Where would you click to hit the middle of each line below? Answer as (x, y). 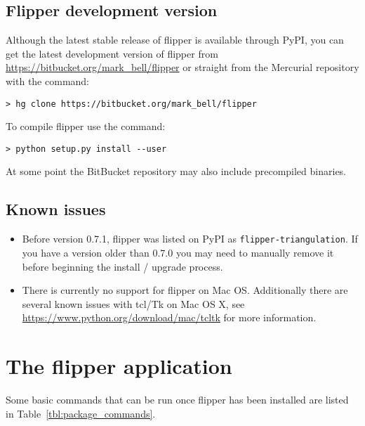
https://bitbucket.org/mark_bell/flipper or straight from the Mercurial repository (182, 67)
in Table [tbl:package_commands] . (81, 413)
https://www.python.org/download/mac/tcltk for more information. (169, 317)
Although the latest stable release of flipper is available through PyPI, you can (175, 40)
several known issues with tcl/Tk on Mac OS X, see (133, 303)
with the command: (47, 80)
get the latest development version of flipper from (112, 53)
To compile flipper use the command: (86, 126)
